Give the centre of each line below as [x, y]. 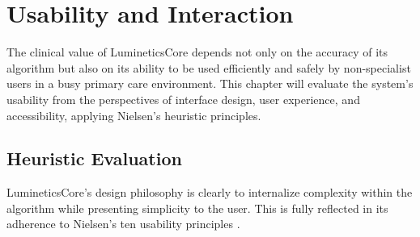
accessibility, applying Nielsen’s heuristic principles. [134, 115]
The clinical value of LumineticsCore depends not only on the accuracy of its [197, 52]
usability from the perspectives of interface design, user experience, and [183, 99]
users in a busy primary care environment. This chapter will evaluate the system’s [210, 83]
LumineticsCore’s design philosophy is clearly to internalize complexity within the [210, 192]
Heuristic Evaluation [94, 158]
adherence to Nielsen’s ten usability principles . [123, 224]
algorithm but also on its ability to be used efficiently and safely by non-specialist [209, 67]
